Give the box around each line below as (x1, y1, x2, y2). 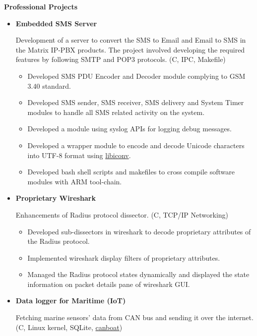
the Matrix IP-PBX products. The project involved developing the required (15, 44, 245, 55)
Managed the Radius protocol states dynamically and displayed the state (27, 269, 250, 280)
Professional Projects (4, 1, 78, 11)
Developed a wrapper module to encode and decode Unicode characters (27, 140, 245, 150)
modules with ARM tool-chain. (27, 176, 122, 186)
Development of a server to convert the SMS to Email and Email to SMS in (15, 35, 246, 45)
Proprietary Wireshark (15, 193, 96, 203)
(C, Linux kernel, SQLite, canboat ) (15, 322, 123, 332)
